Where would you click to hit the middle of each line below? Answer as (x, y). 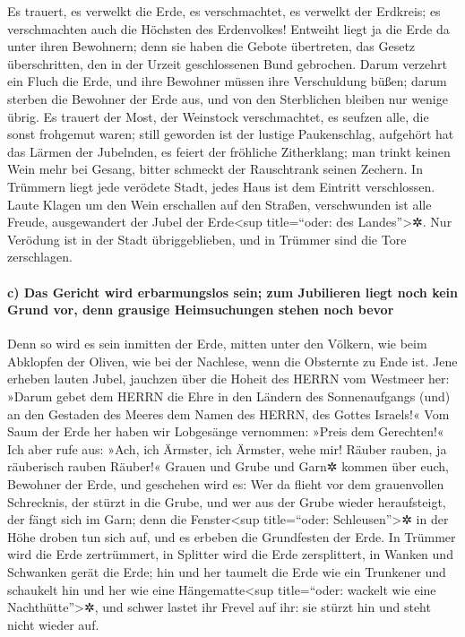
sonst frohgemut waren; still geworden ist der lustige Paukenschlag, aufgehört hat (231, 134)
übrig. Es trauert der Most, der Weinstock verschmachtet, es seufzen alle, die (218, 116)
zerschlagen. (40, 257)
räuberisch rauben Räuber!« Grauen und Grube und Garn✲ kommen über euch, (228, 466)
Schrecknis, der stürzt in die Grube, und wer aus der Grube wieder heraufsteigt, (227, 501)
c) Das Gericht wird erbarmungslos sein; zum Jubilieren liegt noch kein (233, 292)
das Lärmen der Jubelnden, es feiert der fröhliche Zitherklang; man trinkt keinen (229, 151)
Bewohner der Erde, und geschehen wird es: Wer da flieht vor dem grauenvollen (226, 484)
